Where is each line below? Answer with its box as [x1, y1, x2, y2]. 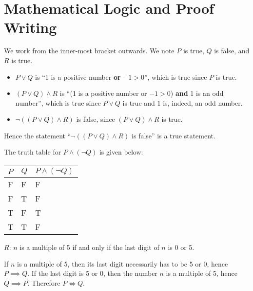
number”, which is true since [15, 97, 101, 108]
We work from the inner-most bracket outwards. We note [4, 45, 175, 56]
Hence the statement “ [4, 130, 71, 140]
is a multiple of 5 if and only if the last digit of [19, 242, 159, 252]
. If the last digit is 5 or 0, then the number [27, 268, 157, 278]
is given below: [99, 147, 143, 157]
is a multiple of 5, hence [166, 268, 237, 278]
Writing [4, 17, 57, 37]
